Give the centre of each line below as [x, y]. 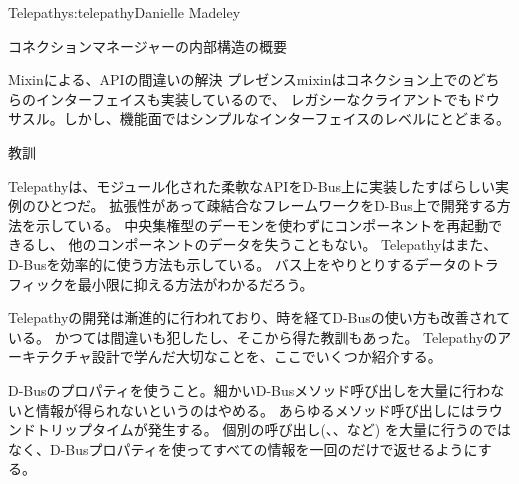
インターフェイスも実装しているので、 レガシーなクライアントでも [253, 98]
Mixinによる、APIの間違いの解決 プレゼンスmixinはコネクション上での [240, 79]
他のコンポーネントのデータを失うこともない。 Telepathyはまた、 [283, 244]
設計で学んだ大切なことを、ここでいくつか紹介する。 [266, 356]
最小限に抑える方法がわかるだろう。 [195, 283]
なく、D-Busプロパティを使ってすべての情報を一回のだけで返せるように [243, 448]
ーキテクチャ [50, 356]
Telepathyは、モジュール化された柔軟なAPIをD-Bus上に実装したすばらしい [251, 185]
